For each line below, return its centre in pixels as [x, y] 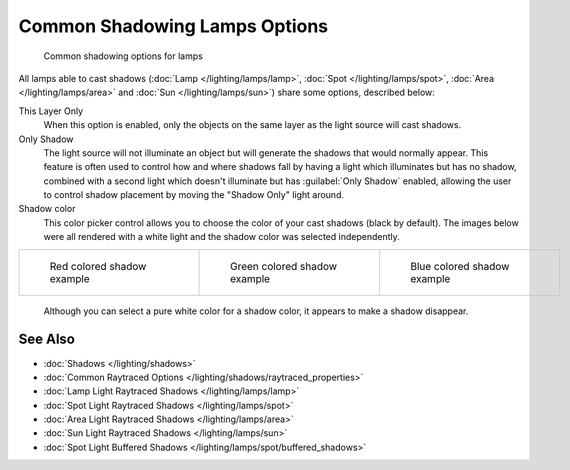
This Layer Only [51, 111]
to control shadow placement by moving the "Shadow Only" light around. [194, 195]
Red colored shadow [98, 266]
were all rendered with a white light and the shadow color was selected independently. [221, 237]
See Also [46, 339]
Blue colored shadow [460, 266]
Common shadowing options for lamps [123, 56]
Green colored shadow [284, 266]
